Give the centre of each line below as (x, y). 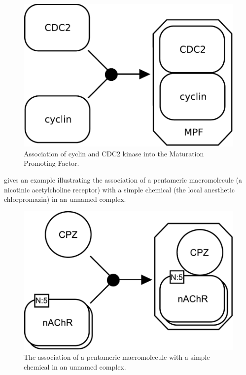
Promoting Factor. (52, 163)
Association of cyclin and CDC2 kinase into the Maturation (114, 153)
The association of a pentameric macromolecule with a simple (117, 357)
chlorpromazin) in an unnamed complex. (65, 199)
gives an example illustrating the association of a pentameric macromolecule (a (123, 179)
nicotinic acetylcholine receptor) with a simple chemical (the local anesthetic (120, 189)
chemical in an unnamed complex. (75, 366)
